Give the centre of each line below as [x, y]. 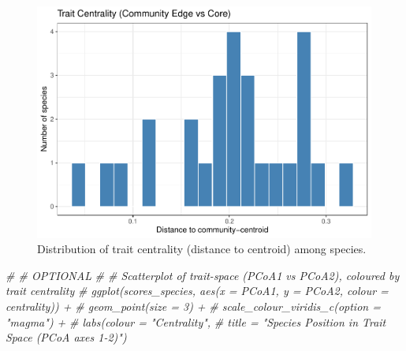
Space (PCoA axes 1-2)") [66, 337]
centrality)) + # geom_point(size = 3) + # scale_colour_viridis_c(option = [193, 306]
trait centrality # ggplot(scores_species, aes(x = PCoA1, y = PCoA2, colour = [197, 291]
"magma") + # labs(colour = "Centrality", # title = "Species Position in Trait [196, 321]
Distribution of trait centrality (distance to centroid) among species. [202, 249]
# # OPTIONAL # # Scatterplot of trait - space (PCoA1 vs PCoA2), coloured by [203, 275]
